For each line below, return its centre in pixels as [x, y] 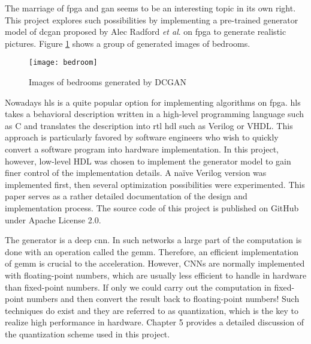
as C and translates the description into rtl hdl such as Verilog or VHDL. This [149, 125]
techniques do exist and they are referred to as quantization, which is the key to [152, 310]
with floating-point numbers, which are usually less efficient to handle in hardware [156, 275]
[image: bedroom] [63, 63]
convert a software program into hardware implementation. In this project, [142, 149]
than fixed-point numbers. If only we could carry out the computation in [138, 287]
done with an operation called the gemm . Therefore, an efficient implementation [152, 251]
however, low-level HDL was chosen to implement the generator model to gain [148, 161]
